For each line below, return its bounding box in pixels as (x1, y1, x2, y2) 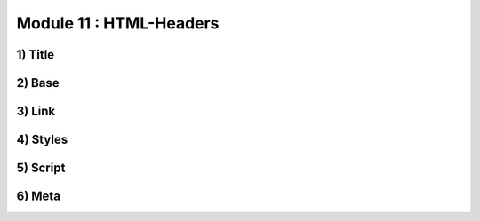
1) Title (16, 47, 55, 62)
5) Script (16, 161, 66, 176)
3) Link (16, 104, 56, 119)
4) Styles (16, 132, 68, 147)
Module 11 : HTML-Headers (16, 13, 220, 33)
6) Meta (16, 189, 61, 204)
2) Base (16, 75, 60, 91)
